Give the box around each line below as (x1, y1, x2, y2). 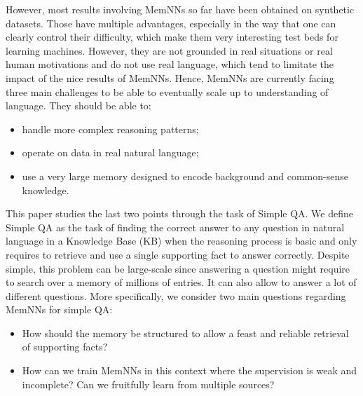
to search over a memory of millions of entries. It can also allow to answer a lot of (6, 275, 357, 289)
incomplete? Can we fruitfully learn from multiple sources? (22, 376, 275, 391)
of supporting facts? (22, 339, 108, 354)
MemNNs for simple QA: (6, 302, 113, 317)
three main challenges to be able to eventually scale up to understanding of (6, 84, 329, 99)
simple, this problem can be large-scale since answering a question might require (6, 261, 350, 275)
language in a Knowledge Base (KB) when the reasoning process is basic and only (6, 233, 357, 248)
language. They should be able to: (6, 98, 151, 113)
